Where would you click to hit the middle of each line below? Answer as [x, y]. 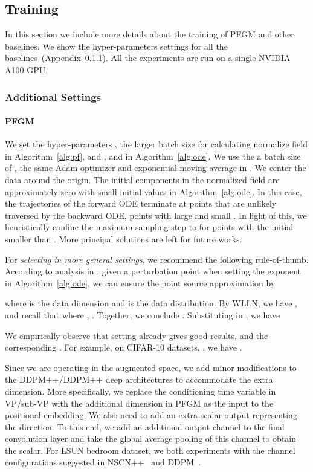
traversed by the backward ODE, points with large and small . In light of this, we [156, 215]
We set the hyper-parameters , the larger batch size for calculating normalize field [156, 144]
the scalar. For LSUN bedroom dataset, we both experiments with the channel [150, 450]
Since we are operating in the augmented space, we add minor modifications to [151, 367]
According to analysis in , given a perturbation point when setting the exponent [153, 271]
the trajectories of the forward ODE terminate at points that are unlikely [141, 203]
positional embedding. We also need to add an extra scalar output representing [151, 415]
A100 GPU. [27, 69]
